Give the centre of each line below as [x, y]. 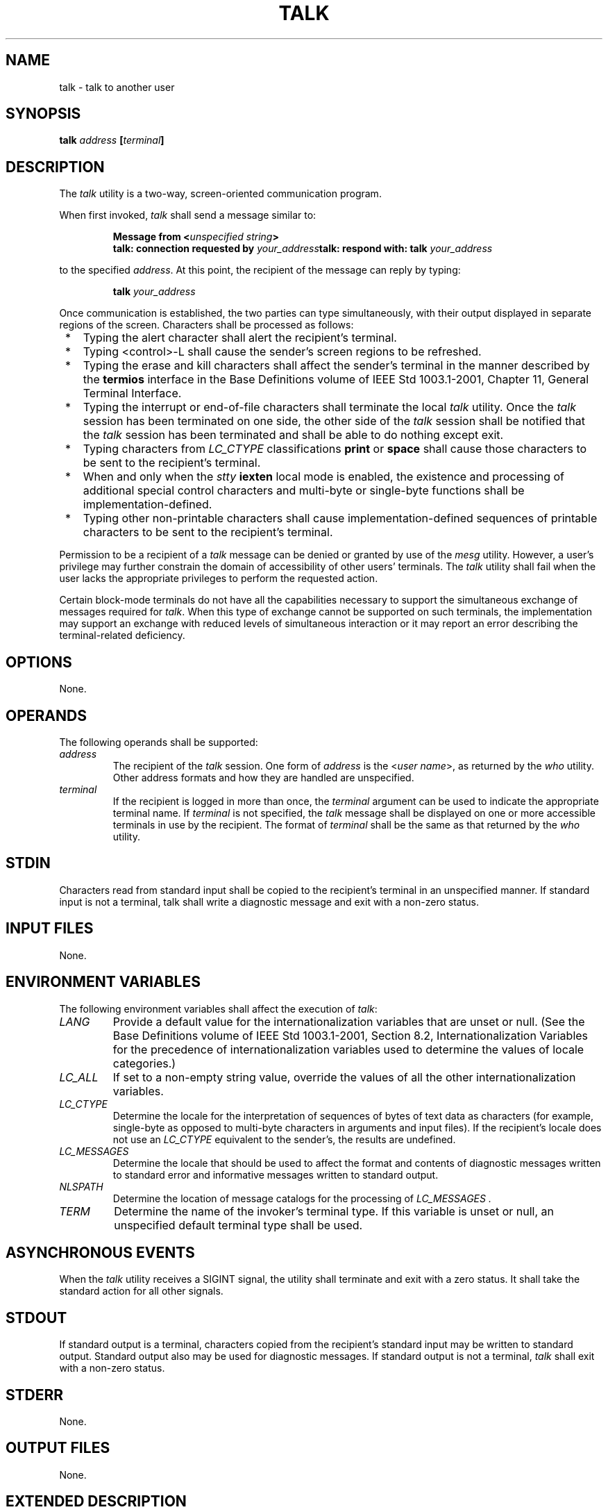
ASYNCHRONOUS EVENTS [100, 1252]
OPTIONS [39, 662]
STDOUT [36, 1318]
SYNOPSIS [43, 114]
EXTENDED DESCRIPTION [96, 1502]
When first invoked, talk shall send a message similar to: [188, 215]
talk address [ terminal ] [112, 140]
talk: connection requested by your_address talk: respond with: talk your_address [303, 249]
